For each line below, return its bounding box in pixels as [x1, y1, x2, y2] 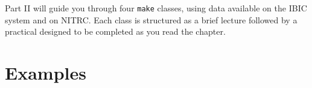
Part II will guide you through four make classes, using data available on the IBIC [5, 2, 307, 14]
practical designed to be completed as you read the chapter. [5, 25, 226, 38]
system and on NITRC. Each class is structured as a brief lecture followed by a [5, 13, 298, 26]
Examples [5, 60, 86, 85]
